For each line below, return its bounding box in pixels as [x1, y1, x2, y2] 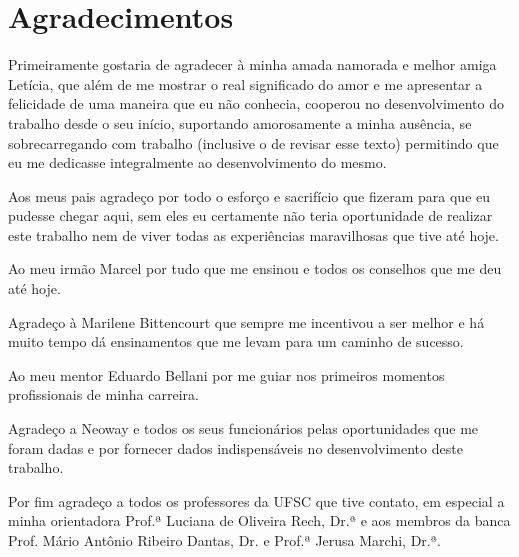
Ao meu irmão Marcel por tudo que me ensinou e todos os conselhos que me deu [8, 258, 502, 279]
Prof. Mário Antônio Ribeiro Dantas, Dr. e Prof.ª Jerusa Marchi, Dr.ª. [8, 530, 441, 550]
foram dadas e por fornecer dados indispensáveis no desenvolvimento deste [8, 437, 463, 458]
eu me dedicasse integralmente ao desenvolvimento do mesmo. [8, 152, 387, 173]
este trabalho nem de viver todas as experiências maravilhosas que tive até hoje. [8, 224, 499, 245]
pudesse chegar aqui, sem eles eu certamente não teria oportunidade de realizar [8, 205, 493, 226]
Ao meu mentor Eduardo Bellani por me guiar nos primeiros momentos [8, 364, 445, 385]
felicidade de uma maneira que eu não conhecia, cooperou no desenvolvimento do [8, 93, 504, 114]
